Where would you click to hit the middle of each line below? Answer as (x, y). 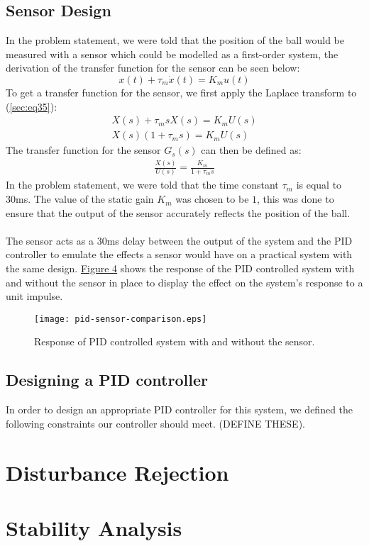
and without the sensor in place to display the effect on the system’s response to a (184, 282)
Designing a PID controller (107, 380)
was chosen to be (212, 199)
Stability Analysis (94, 528)
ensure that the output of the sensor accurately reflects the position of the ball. (178, 212)
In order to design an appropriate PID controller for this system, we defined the (180, 409)
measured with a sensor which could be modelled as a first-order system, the (172, 54)
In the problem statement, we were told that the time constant (142, 185)
